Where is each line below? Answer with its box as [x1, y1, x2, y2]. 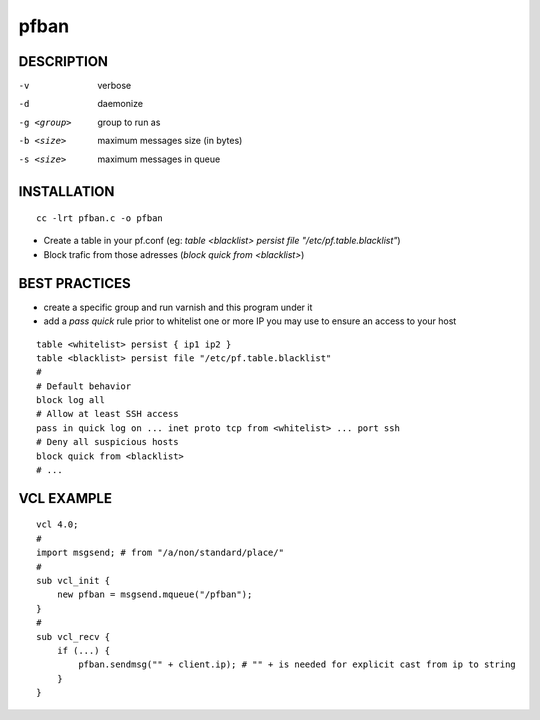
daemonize [97, 98, 144, 110]
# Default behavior [36, 380, 132, 392]
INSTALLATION [18, 183, 115, 200]
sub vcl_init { [36, 575, 111, 586]
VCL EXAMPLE [18, 490, 112, 507]
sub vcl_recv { [36, 631, 111, 642]
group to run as [97, 116, 161, 128]
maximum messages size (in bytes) [97, 135, 243, 147]
